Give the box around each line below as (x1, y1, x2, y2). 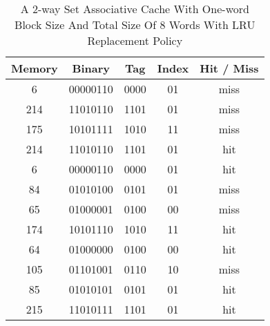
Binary (72, 60, 110, 76)
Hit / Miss (200, 60, 259, 76)
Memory (11, 60, 58, 76)
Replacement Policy (87, 32, 183, 48)
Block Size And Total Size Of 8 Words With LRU (15, 17, 255, 32)
